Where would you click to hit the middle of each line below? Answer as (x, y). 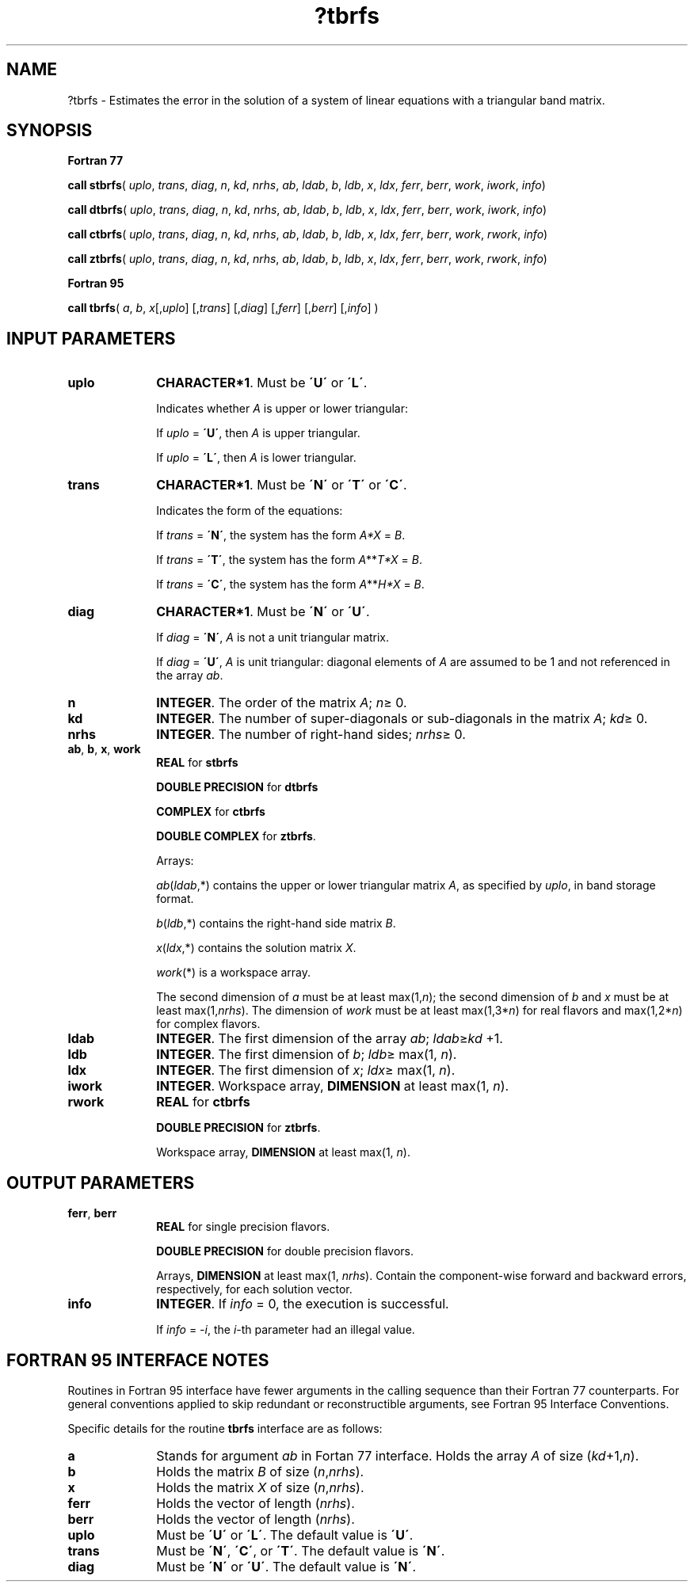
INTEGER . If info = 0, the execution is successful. (303, 1304)
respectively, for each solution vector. (254, 1289)
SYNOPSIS (50, 131)
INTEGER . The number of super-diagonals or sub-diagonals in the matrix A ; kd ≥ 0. (402, 719)
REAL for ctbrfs (203, 1102)
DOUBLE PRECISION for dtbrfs (237, 787)
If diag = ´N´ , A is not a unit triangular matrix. (273, 638)
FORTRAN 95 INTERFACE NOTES (138, 1360)
